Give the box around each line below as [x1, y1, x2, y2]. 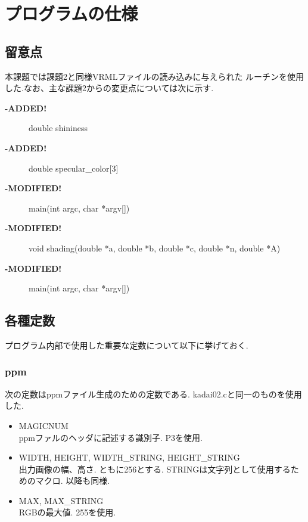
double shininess [29, 122, 88, 134]
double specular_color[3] [29, 161, 119, 174]
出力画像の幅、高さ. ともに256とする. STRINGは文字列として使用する [18, 462, 291, 475]
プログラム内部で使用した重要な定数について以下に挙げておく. [5, 338, 248, 351]
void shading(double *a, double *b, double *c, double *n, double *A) [29, 241, 281, 254]
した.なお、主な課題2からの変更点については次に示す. [5, 82, 214, 94]
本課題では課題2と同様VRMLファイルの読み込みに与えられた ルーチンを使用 [5, 70, 304, 82]
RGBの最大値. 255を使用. [18, 506, 116, 518]
